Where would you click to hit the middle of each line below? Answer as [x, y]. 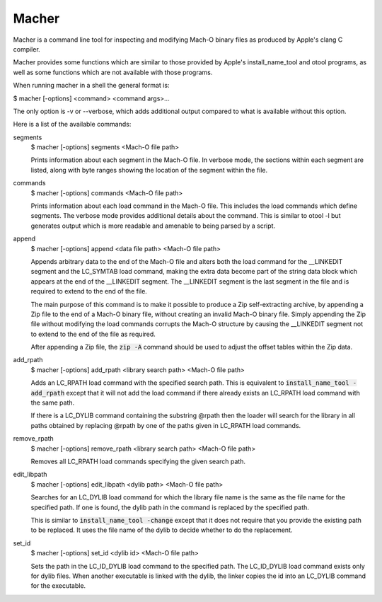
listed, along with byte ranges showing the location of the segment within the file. [149, 170]
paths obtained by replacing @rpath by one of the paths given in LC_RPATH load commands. [166, 425]
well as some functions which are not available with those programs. [113, 72]
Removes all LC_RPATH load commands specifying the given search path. [138, 461]
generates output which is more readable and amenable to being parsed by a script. [153, 226]
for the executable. [58, 586]
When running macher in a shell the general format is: [91, 86]
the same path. [53, 403]
